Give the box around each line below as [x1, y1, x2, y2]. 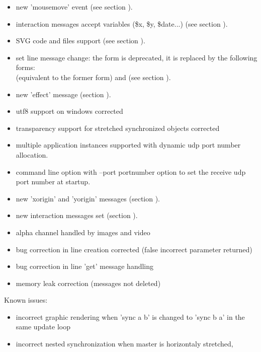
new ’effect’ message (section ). [16, 89, 111, 99]
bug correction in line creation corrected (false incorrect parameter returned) [16, 244, 252, 254]
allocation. [16, 149, 48, 160]
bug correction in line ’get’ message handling [16, 261, 154, 271]
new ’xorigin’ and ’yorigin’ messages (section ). [16, 193, 160, 203]
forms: [16, 62, 35, 73]
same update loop [16, 321, 70, 332]
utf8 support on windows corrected [16, 106, 123, 116]
